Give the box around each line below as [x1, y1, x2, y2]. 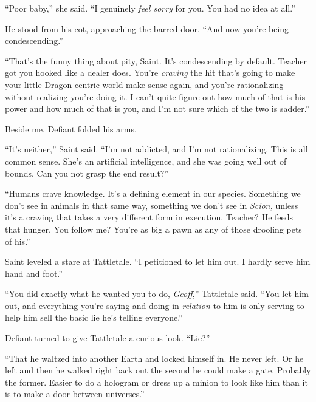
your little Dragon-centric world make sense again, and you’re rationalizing [5, 78, 284, 90]
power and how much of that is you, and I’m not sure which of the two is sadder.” [5, 102, 310, 115]
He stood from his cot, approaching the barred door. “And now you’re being [5, 22, 289, 35]
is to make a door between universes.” [5, 387, 145, 400]
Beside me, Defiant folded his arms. [5, 122, 137, 135]
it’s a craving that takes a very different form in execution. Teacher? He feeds [5, 211, 294, 223]
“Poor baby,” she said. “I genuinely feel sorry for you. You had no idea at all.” [5, 2, 295, 14]
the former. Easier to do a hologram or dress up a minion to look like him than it [5, 375, 308, 388]
